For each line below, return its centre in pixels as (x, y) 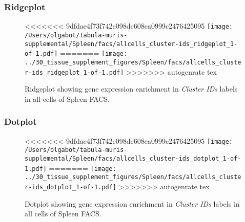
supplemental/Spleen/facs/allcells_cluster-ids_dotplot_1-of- (133, 158)
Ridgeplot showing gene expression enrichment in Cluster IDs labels (131, 89)
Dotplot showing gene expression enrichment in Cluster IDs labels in (132, 203)
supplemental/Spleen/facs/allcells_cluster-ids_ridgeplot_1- (131, 44)
